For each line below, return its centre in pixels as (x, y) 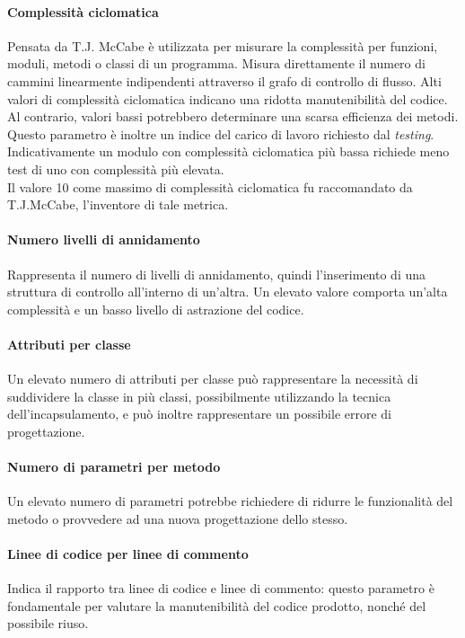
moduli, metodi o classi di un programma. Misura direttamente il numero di (216, 63)
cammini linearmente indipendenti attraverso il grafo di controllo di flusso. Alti (224, 80)
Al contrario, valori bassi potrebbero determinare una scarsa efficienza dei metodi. (233, 116)
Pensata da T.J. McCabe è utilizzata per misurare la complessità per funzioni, (223, 45)
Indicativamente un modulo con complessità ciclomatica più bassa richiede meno (228, 151)
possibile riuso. (48, 623)
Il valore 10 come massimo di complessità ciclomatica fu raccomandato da (210, 186)
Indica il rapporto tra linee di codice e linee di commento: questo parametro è (221, 588)
